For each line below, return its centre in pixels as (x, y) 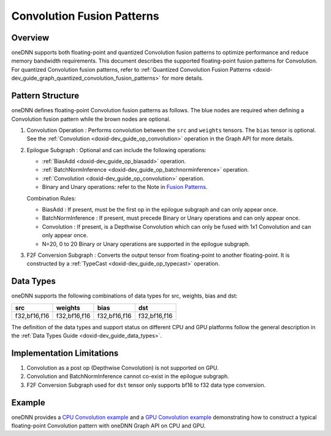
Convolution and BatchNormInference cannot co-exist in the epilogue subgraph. (128, 377)
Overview (30, 38)
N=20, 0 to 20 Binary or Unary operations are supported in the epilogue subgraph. (146, 244)
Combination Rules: (51, 198)
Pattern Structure (45, 96)
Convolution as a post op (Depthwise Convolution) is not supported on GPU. (123, 367)
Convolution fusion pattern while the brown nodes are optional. (91, 119)
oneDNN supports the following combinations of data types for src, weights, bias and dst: (124, 296)
